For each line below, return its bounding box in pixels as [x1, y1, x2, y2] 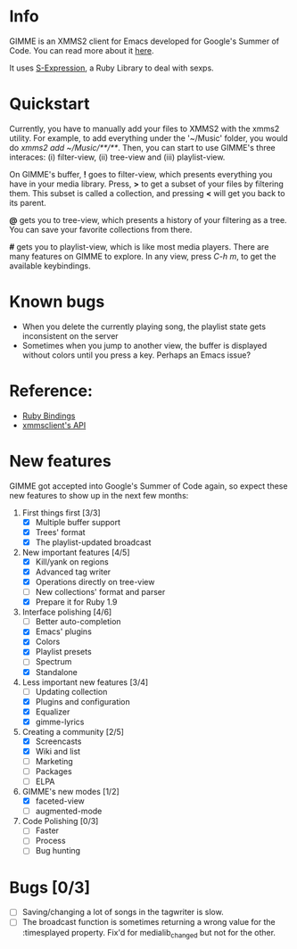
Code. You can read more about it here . [9, 45, 154, 55]
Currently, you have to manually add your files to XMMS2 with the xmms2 [9, 123, 280, 134]
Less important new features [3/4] [21, 676, 149, 688]
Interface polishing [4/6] [21, 607, 112, 617]
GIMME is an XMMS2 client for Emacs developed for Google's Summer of [9, 36, 279, 46]
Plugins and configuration [35, 696, 131, 706]
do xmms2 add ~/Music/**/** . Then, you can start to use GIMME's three [9, 142, 276, 153]
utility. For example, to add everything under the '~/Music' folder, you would [9, 132, 288, 144]
